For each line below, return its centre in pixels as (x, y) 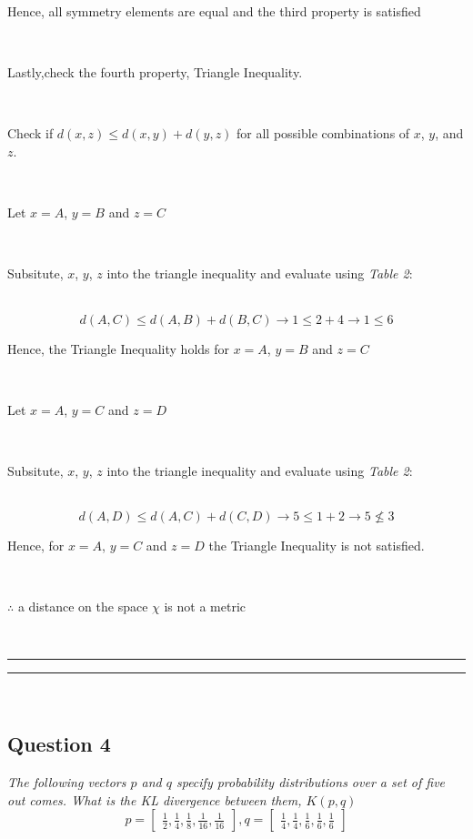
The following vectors (67, 782)
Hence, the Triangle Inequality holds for (119, 348)
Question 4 (59, 744)
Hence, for (36, 546)
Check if (30, 133)
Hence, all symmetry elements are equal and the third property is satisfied (214, 11)
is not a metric (205, 607)
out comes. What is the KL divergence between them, (155, 799)
